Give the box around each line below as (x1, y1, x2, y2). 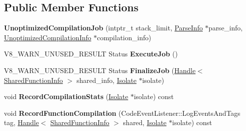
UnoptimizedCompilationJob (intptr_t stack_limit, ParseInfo (4, 23, 203, 33)
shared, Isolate (123, 117, 167, 128)
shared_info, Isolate (77, 75, 137, 85)
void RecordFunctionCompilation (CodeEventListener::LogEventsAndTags (4, 107, 241, 118)
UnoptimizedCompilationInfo (4, 32, 91, 42)
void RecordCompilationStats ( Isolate (4, 91, 128, 102)
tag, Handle (4, 117, 39, 128)
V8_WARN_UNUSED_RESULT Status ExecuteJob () (4, 49, 178, 59)
